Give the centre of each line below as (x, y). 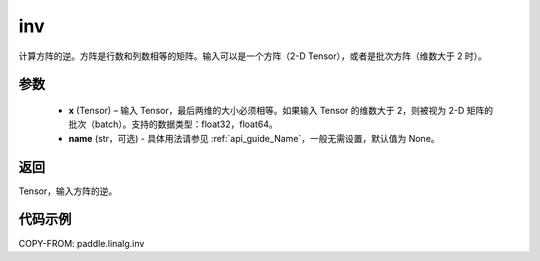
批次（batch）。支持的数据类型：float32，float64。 (173, 124)
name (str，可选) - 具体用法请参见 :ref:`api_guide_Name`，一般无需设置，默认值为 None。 (254, 138)
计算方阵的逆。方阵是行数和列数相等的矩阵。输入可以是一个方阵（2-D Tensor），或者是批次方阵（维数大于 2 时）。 (252, 56)
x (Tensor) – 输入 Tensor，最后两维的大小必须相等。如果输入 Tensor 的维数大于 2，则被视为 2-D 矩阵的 (281, 110)
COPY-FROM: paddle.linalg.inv (81, 243)
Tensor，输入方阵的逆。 (68, 191)
